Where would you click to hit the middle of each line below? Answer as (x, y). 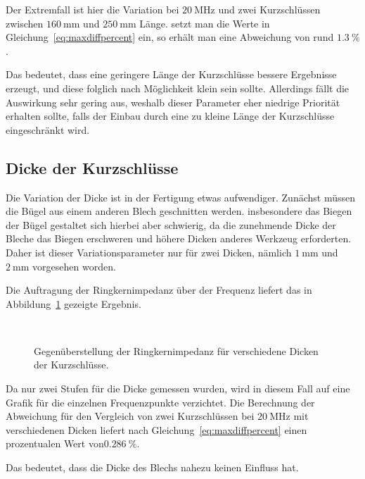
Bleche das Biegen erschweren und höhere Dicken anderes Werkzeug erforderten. (179, 238)
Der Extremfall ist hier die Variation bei (92, 9)
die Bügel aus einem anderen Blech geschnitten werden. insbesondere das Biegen (179, 211)
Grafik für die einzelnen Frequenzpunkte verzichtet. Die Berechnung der (160, 402)
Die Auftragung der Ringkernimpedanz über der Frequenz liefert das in (159, 290)
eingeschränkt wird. (48, 129)
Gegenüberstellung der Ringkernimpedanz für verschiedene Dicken (176, 350)
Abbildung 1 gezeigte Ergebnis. (73, 303)
